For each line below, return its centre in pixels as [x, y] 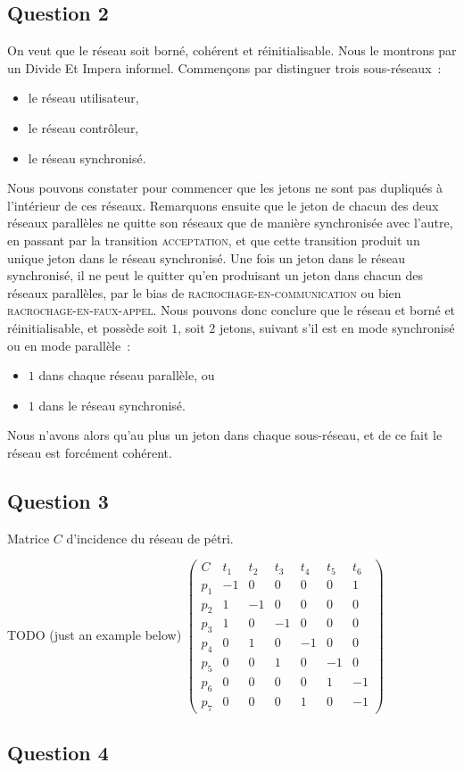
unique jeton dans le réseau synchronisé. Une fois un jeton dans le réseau [206, 257]
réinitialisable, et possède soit [87, 327]
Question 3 [58, 500]
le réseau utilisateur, [83, 98]
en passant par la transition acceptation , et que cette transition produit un [214, 240]
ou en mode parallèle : [69, 345]
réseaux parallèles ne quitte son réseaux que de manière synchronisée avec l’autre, [230, 223]
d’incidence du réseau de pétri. [150, 538]
